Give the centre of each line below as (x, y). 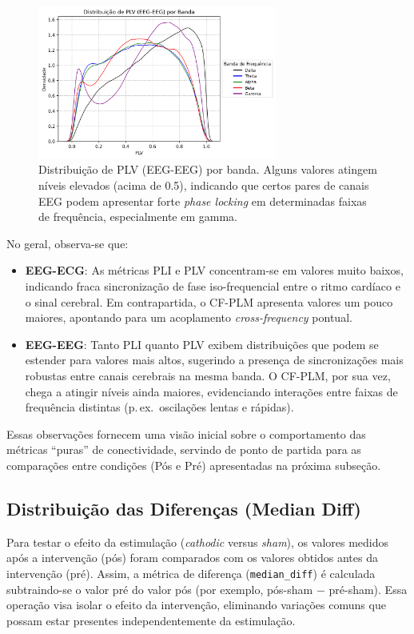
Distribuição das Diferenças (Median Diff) (184, 508)
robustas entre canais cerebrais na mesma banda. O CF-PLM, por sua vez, (208, 375)
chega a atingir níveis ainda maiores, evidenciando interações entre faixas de (211, 391)
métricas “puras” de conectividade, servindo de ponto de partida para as (184, 449)
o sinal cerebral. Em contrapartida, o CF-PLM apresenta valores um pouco (209, 301)
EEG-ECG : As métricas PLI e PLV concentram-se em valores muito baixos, (214, 270)
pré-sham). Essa (368, 589)
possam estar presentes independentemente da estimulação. (151, 620)
